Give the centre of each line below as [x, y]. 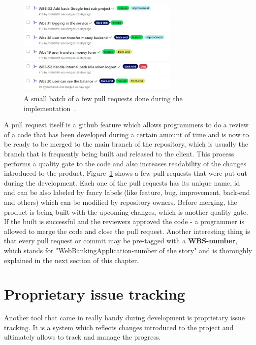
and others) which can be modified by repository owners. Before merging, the [121, 202]
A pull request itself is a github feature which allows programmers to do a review [126, 125]
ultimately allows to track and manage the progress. [82, 337]
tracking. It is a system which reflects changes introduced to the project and [119, 327]
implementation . [50, 108]
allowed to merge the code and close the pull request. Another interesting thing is [127, 231]
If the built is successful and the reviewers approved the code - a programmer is [124, 221]
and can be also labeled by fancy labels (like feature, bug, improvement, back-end [127, 192]
